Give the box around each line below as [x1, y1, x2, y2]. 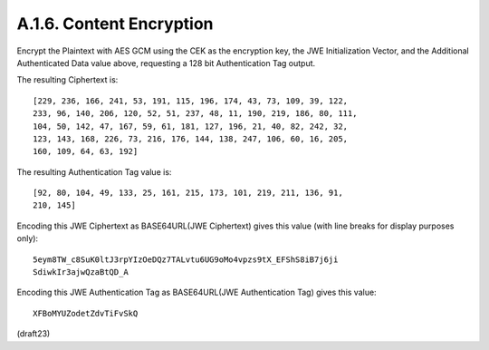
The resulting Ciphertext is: [16, 74, 119, 85]
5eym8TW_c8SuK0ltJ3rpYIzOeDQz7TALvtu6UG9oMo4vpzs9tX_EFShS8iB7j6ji [33, 254, 339, 265]
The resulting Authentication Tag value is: [16, 166, 172, 177]
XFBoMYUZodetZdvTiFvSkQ [33, 308, 139, 318]
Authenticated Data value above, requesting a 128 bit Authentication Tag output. [16, 57, 316, 68]
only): [16, 233, 39, 244]
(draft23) [16, 328, 51, 339]
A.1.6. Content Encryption [16, 14, 214, 34]
